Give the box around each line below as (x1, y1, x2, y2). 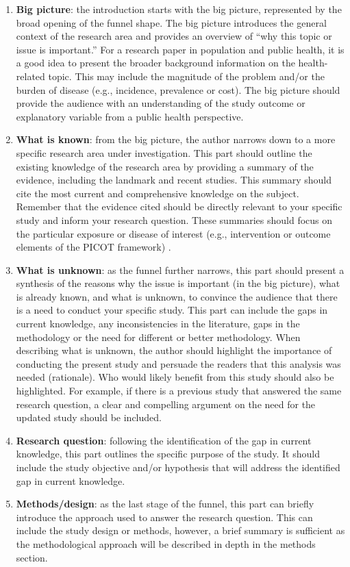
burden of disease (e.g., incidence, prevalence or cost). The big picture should (16, 82, 340, 97)
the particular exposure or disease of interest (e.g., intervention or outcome (16, 226, 331, 240)
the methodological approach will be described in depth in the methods (16, 536, 316, 551)
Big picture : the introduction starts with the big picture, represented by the (16, 2, 342, 16)
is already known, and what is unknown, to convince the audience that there (16, 289, 338, 303)
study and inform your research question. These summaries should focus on (16, 212, 333, 227)
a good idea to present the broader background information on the (16, 55, 295, 70)
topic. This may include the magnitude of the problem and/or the (48, 68, 325, 83)
